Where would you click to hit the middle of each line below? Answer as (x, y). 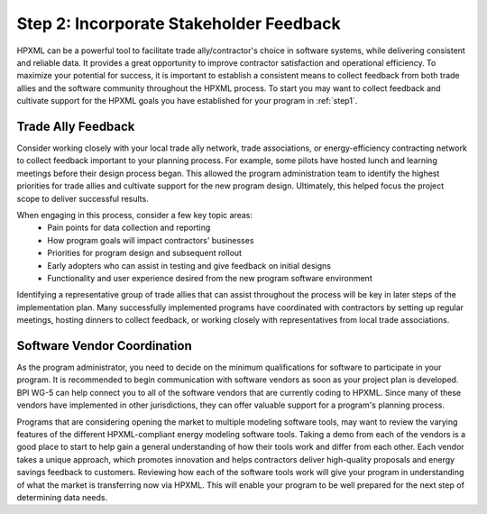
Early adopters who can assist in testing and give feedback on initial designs (189, 265)
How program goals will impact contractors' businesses (151, 240)
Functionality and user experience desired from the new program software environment (210, 278)
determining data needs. (62, 497)
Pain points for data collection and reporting (129, 228)
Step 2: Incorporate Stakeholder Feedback (179, 23)
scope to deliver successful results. (83, 198)
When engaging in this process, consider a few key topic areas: (134, 215)
